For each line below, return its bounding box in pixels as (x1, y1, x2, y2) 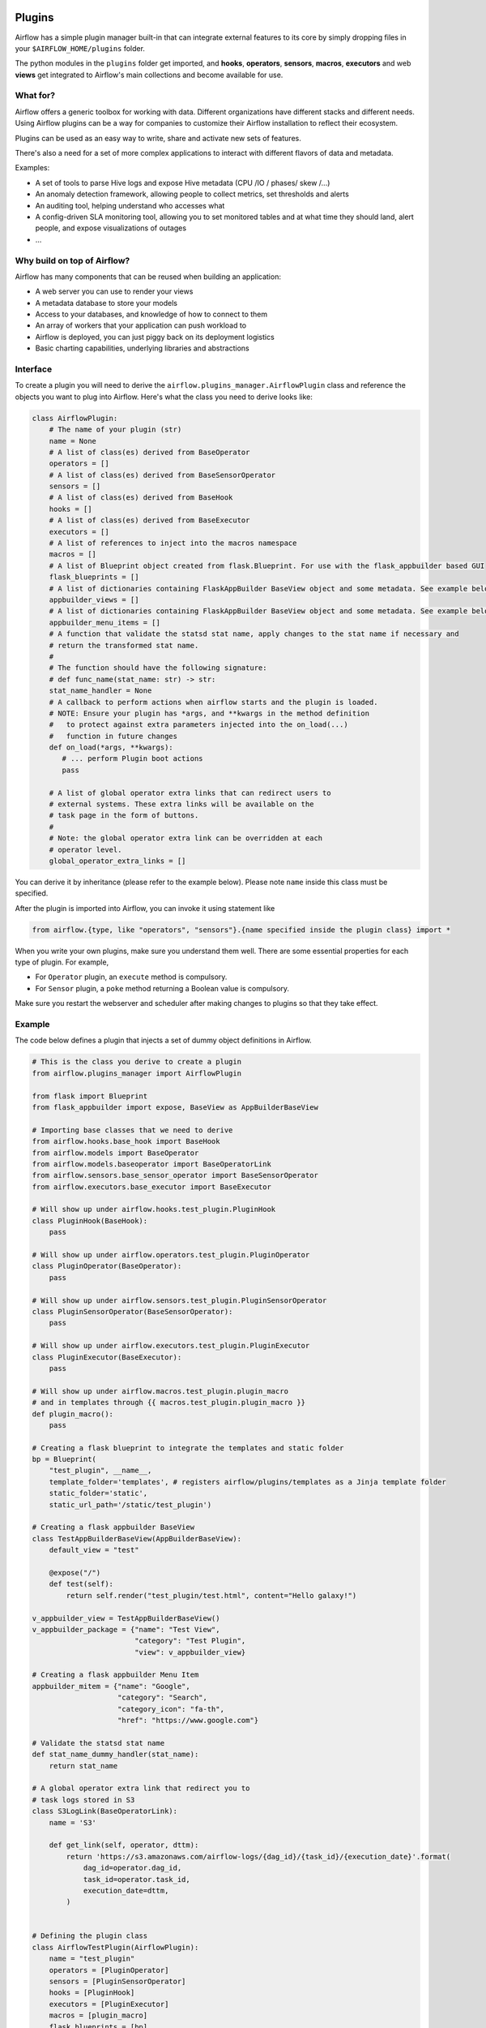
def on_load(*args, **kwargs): (49, 743, 173, 752)
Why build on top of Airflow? (15, 255, 130, 266)
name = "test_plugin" (49, 1954, 135, 1963)
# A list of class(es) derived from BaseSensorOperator (49, 470, 276, 479)
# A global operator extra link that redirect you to (32, 1784, 250, 1793)
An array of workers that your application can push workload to (35, 320, 247, 330)
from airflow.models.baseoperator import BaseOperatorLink (32, 1159, 271, 1168)
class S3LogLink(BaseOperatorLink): (32, 1807, 178, 1816)
